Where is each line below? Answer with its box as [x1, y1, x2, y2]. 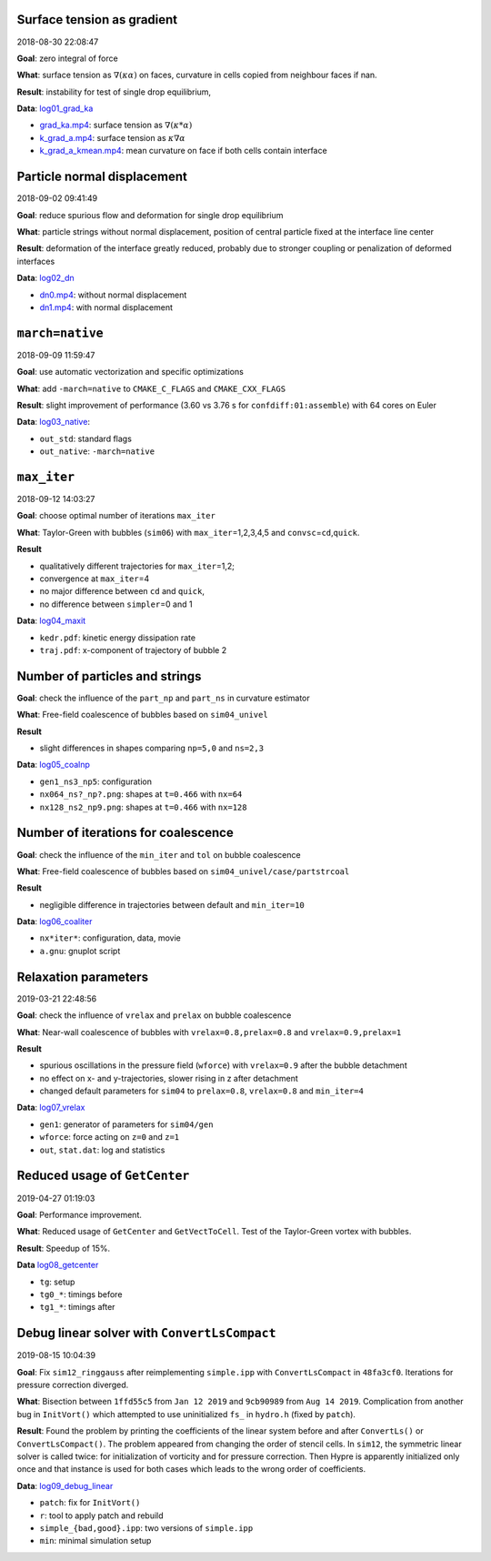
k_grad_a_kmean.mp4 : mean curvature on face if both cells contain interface [39, 146, 327, 156]
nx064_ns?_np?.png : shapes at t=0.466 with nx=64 [39, 789, 243, 800]
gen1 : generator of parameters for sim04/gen [39, 1119, 214, 1130]
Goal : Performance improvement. [16, 1209, 143, 1220]
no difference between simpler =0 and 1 [39, 599, 193, 609]
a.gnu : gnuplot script [39, 945, 121, 956]
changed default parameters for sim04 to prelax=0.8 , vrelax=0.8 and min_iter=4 [39, 1085, 364, 1096]
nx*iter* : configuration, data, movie [39, 932, 181, 943]
